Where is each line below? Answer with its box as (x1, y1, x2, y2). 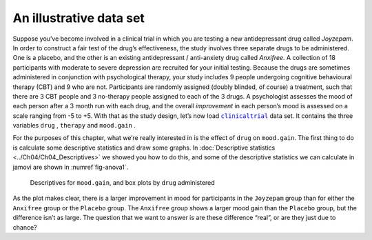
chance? (12, 223, 37, 231)
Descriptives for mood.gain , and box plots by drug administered (30, 179, 215, 187)
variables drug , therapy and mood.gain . (12, 121, 136, 130)
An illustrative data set (12, 10, 145, 26)
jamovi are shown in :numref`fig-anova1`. (12, 163, 129, 171)
